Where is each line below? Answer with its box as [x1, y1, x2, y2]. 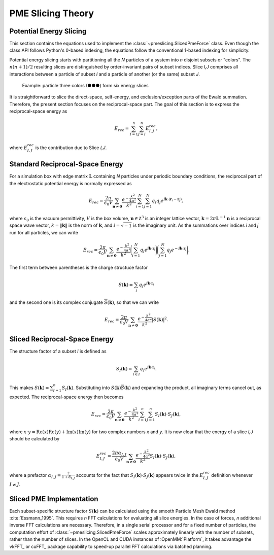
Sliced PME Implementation [9, 495, 98, 503]
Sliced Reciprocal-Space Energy [9, 335, 114, 343]
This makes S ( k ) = [9, 385, 49, 391]
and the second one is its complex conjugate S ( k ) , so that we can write [9, 299, 159, 305]
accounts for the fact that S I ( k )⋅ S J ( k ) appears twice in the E [76, 472, 203, 479]
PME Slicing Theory [9, 8, 94, 19]
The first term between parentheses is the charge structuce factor [9, 264, 148, 270]
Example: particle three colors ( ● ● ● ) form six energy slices [22, 83, 149, 89]
